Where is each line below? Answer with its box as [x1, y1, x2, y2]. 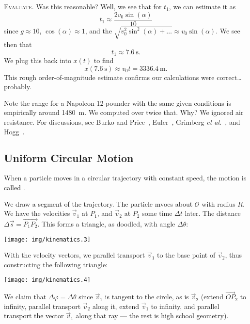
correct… [217, 72, 242, 82]
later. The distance [185, 208, 241, 218]
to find [94, 55, 114, 65]
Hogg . [4, 126, 25, 136]
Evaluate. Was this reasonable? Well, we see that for [4, 1, 162, 11]
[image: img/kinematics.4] [4, 276, 91, 284]
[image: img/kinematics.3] [4, 236, 91, 243]
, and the [85, 25, 112, 35]
